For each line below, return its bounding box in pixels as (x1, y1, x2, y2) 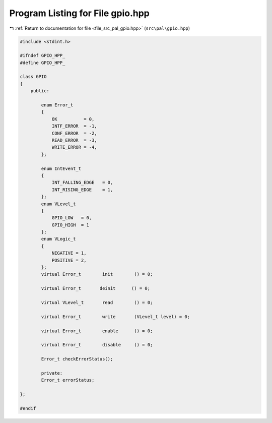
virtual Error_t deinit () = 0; (41, 285, 151, 291)
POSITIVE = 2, (51, 257, 87, 263)
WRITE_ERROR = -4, (51, 144, 98, 150)
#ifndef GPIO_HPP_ (20, 53, 65, 58)
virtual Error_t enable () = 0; (41, 328, 153, 334)
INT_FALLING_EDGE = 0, (51, 179, 113, 186)
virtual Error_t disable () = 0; (41, 342, 153, 348)
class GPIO (20, 74, 47, 80)
